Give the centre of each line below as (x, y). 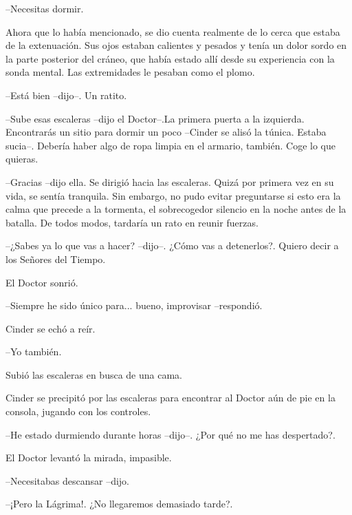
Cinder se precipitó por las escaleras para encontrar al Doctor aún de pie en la (170, 398)
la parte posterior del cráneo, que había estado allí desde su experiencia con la (170, 58)
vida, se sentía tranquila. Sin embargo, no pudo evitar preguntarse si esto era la (173, 195)
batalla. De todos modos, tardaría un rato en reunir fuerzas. (132, 222)
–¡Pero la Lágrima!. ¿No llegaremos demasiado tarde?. (119, 504)
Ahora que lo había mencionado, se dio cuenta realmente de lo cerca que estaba (173, 31)
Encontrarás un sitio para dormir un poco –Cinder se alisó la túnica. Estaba (166, 132)
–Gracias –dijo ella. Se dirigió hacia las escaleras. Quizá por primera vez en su (170, 181)
